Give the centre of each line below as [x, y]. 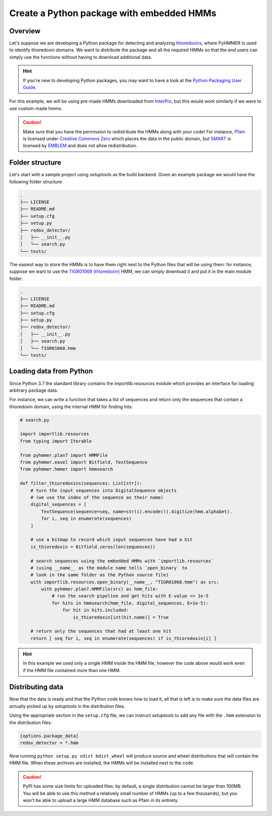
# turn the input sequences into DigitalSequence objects [104, 490]
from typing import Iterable [56, 441]
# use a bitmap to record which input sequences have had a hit [112, 540]
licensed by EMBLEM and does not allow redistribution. [80, 145]
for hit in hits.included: [96, 610]
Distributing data [37, 687]
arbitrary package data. [34, 390]
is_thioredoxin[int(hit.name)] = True [121, 617]
